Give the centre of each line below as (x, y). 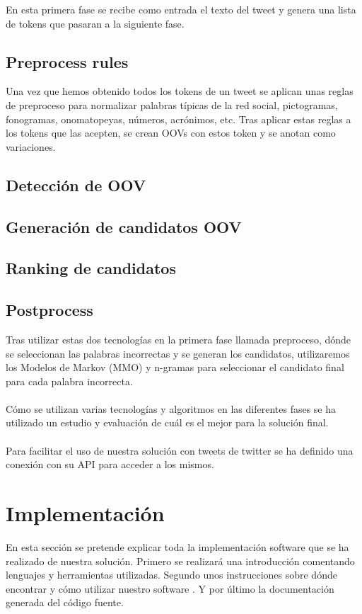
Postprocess (49, 310)
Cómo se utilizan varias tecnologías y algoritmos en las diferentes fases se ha (171, 408)
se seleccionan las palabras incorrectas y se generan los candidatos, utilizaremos (178, 353)
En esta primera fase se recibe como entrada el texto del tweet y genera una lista (181, 9)
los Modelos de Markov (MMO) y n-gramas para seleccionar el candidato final (175, 367)
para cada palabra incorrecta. (69, 381)
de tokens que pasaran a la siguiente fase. (95, 23)
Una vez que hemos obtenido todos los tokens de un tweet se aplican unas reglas (180, 91)
